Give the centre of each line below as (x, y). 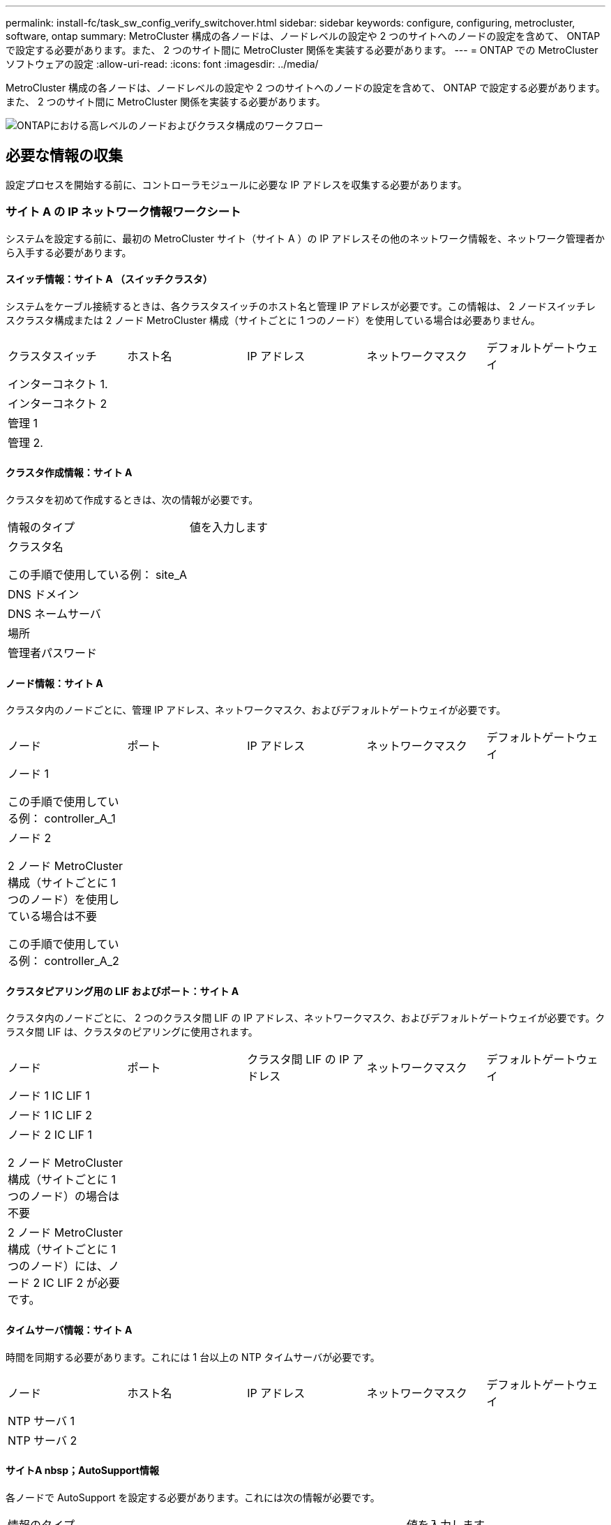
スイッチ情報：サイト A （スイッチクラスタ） (109, 279)
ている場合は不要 (53, 916)
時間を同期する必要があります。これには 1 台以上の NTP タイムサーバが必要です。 (193, 1357)
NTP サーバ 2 (43, 1440)
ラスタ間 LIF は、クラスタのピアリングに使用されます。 (132, 1032)
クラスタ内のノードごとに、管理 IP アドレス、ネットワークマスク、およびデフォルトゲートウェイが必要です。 (256, 710)
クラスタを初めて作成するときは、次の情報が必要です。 (132, 500)
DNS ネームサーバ (54, 614)
